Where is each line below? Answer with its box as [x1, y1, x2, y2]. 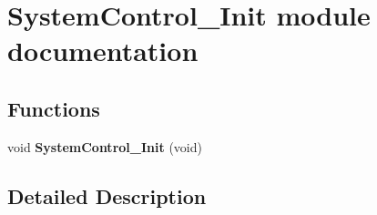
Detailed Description [7, 181, 207, 210]
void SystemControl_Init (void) [7, 137, 202, 156]
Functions [7, 94, 100, 122]
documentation [7, 32, 199, 69]
